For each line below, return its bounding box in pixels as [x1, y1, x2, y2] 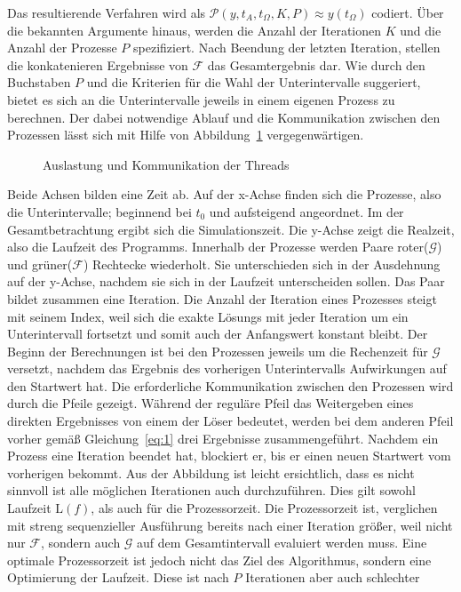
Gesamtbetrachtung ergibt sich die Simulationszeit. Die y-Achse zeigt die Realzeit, [7, 220, 455, 238]
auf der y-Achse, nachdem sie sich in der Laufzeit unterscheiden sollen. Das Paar [7, 272, 445, 291]
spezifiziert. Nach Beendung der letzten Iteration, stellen [133, 38, 441, 57]
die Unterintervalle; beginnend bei [7, 202, 192, 220]
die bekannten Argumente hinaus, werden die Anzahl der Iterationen [7, 20, 382, 39]
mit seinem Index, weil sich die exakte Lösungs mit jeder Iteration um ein [7, 307, 409, 325]
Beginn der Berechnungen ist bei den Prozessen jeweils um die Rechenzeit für [7, 341, 428, 360]
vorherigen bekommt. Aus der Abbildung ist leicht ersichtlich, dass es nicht [7, 463, 415, 482]
